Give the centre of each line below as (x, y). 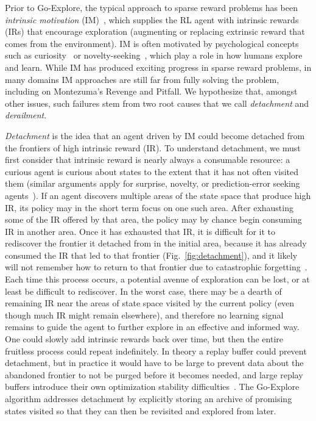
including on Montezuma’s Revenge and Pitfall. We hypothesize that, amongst (151, 91)
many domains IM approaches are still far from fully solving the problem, (142, 79)
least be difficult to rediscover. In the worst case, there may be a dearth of (143, 291)
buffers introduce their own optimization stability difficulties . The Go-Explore (152, 387)
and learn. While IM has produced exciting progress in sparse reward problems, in (158, 67)
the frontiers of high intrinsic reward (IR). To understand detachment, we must (153, 147)
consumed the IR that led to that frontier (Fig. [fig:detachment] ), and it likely (151, 255)
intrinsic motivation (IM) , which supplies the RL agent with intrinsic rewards (152, 19)
